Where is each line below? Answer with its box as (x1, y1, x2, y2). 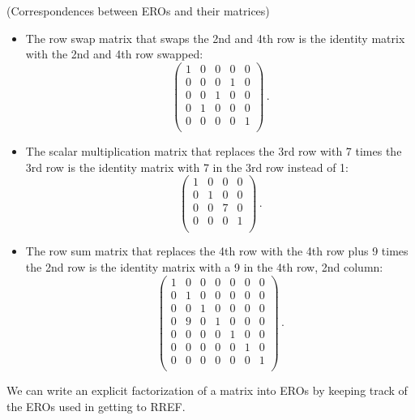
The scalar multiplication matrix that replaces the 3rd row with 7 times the (25, 143, 402, 160)
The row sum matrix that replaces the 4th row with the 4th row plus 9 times (25, 242, 409, 259)
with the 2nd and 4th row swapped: (25, 45, 203, 62)
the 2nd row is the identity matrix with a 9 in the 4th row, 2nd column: (25, 259, 383, 276)
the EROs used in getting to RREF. (6, 397, 186, 414)
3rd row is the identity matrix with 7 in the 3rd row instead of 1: (25, 158, 349, 175)
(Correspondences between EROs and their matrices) (6, 2, 270, 19)
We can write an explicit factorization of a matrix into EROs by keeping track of (6, 381, 408, 398)
